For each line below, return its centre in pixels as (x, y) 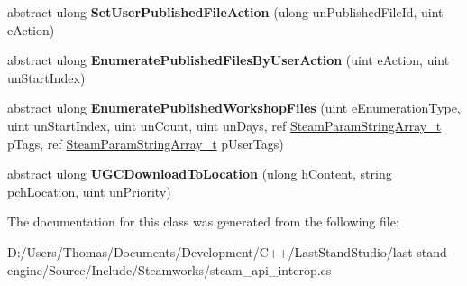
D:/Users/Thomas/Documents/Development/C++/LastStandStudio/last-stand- (229, 251)
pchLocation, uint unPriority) (89, 191)
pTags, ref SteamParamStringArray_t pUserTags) (146, 143)
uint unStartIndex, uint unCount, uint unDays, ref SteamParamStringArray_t (224, 125)
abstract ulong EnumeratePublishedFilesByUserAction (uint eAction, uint (229, 60)
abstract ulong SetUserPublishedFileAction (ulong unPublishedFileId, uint (225, 12)
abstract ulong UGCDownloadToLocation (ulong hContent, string (200, 174)
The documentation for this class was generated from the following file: (203, 221)
